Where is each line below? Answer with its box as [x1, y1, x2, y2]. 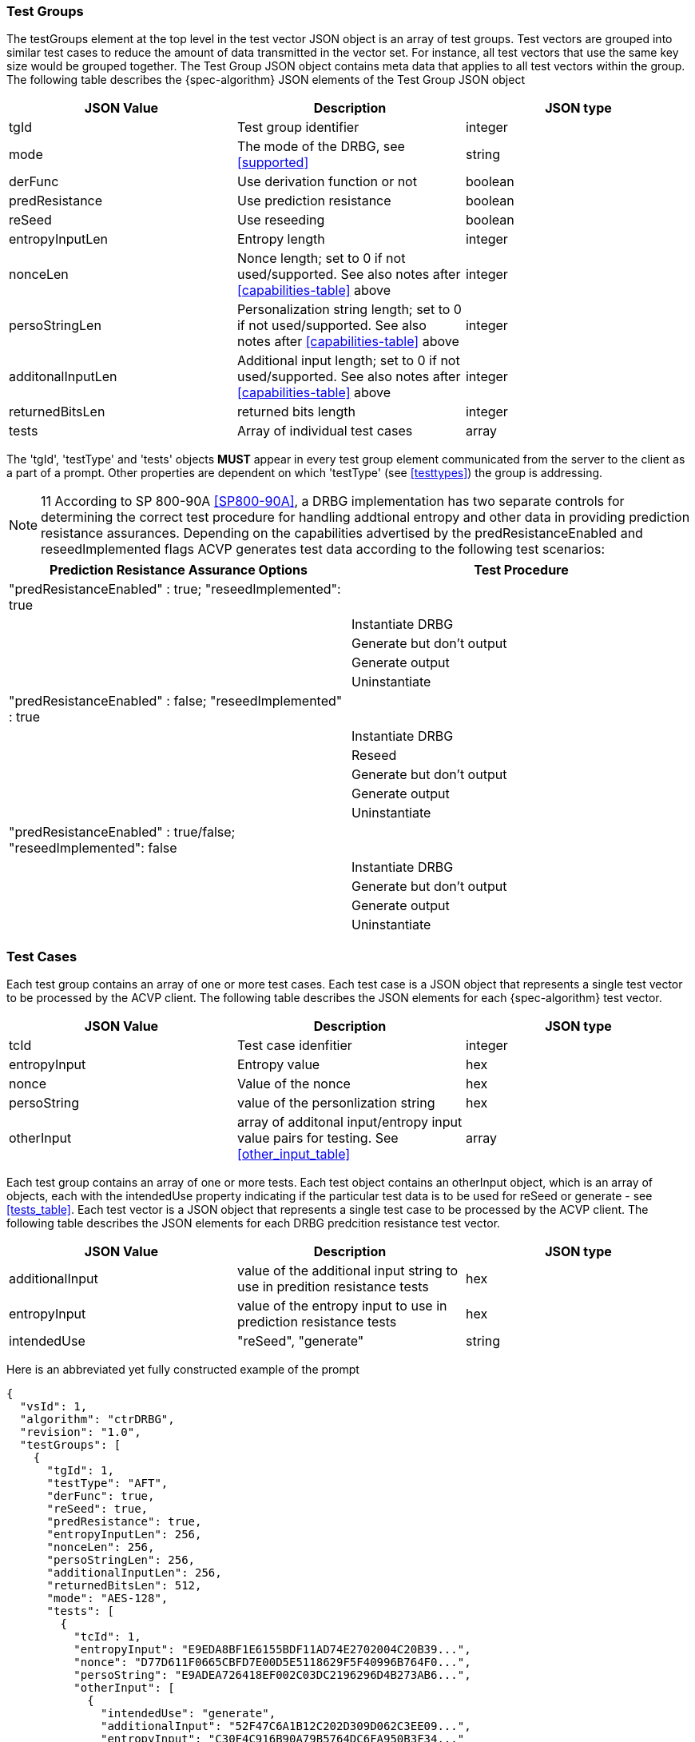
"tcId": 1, [73, 1630, 141, 1644]
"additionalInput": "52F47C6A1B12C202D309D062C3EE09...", [101, 1720, 471, 1733]
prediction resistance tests [236, 1314, 397, 1330]
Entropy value [236, 1056, 320, 1073]
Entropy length [236, 231, 325, 248]
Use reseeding [236, 212, 325, 229]
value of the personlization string [236, 1095, 435, 1112]
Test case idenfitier [236, 1037, 352, 1054]
